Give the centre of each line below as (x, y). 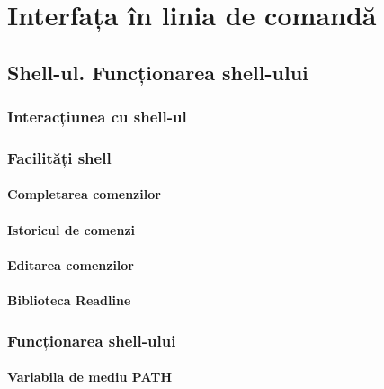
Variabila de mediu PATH (90, 377)
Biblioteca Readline (69, 300)
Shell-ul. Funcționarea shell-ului (158, 72)
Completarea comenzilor (84, 194)
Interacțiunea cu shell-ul (97, 117)
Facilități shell (59, 157)
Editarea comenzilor (71, 264)
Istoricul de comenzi (71, 229)
